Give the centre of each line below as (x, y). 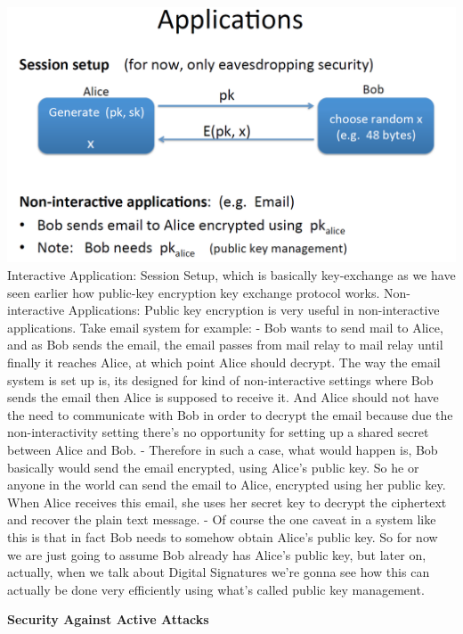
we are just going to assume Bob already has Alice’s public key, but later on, (217, 554)
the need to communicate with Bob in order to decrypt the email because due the (230, 414)
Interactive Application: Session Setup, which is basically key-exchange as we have (231, 275)
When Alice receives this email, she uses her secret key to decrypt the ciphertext (227, 502)
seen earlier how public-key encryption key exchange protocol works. (194, 292)
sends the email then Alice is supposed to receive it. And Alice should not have (223, 397)
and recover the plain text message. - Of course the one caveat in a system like (222, 519)
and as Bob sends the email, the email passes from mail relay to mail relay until (225, 345)
